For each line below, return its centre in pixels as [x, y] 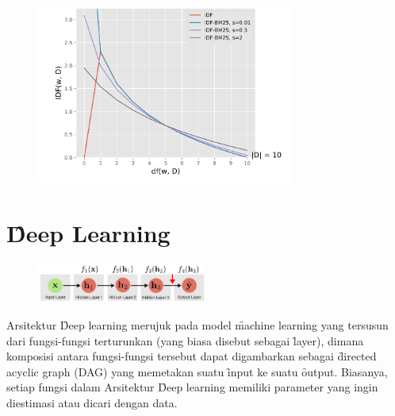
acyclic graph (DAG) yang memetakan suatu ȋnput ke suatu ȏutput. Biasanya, [197, 371]
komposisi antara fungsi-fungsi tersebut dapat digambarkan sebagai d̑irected [192, 356]
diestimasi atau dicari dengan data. [92, 402]
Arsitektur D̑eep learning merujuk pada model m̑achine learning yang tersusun [197, 324]
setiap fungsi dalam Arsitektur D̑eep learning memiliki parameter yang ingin [192, 387]
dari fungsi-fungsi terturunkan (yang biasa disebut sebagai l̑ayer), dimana [185, 340]
